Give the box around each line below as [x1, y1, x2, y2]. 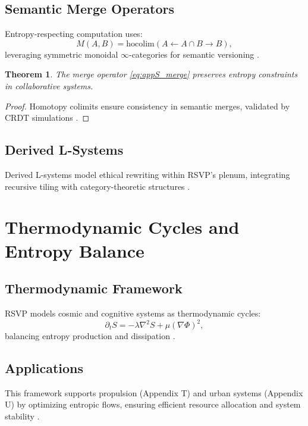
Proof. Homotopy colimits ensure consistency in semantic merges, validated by [5, 99, 290, 112]
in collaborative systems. [5, 79, 93, 92]
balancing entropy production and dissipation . [5, 330, 175, 342]
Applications [5, 359, 84, 377]
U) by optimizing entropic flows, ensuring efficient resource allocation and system [5, 398, 301, 411]
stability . [5, 410, 40, 422]
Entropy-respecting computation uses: [5, 27, 143, 40]
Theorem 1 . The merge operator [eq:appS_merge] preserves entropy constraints [5, 68, 298, 80]
